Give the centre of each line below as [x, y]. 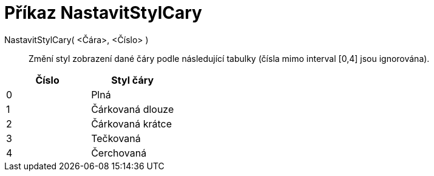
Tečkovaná [116, 138]
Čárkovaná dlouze [133, 109]
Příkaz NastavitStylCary [103, 13]
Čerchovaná [119, 153]
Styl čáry [133, 80]
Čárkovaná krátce [131, 124]
